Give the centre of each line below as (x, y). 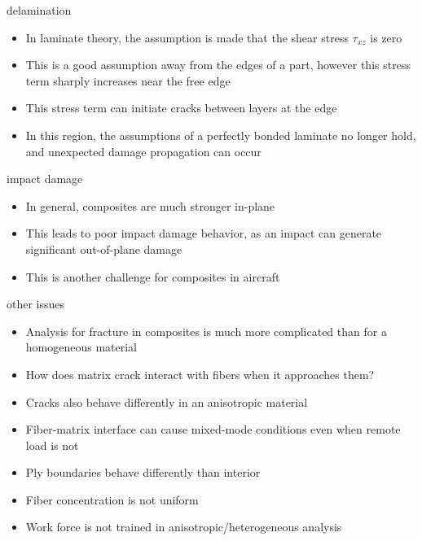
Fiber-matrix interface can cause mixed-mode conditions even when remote (213, 429)
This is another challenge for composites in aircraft (153, 276)
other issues (36, 304)
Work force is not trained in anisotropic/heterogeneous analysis (184, 527)
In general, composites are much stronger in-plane (150, 205)
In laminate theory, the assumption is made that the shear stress (187, 37)
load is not (52, 445)
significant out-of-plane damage (104, 249)
